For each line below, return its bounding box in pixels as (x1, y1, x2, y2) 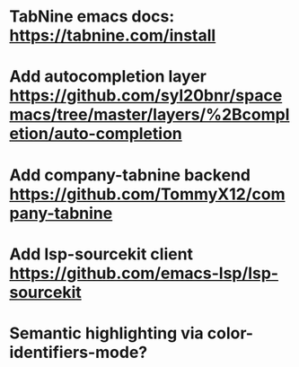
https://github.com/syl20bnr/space (9, 85, 283, 106)
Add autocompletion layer (9, 66, 207, 87)
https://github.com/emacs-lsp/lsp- (9, 263, 279, 284)
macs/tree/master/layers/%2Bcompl (9, 105, 290, 125)
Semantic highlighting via (9, 323, 204, 343)
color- (207, 323, 254, 343)
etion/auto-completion (9, 124, 182, 144)
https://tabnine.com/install (9, 25, 216, 46)
